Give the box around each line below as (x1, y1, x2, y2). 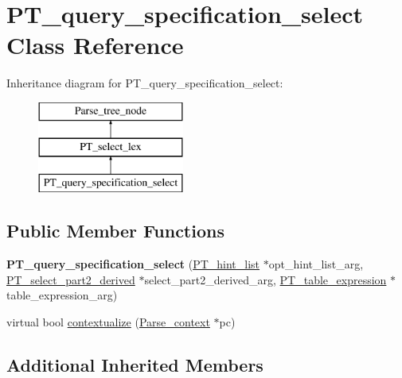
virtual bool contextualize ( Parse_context (6, 313, 210, 330)
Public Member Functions (6, 218, 224, 243)
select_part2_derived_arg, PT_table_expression (144, 271, 387, 287)
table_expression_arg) (6, 287, 118, 303)
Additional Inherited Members (6, 352, 263, 376)
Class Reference (6, 29, 184, 61)
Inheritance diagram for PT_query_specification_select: (6, 75, 283, 91)
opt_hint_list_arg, (268, 256, 364, 272)
